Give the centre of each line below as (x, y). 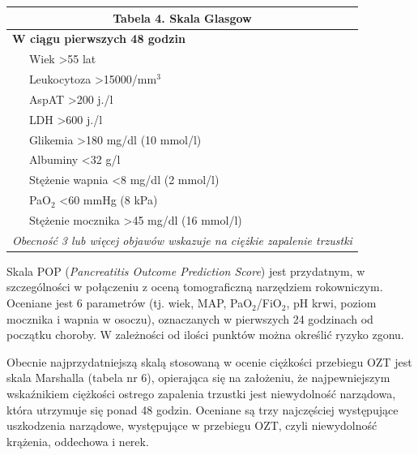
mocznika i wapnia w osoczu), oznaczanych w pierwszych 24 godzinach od (190, 318)
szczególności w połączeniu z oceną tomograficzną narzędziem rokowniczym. (195, 287)
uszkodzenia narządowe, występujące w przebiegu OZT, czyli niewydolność (192, 425)
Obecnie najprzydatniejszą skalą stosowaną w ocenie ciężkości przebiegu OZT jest (209, 361)
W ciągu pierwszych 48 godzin (99, 39)
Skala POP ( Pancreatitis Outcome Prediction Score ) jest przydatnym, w (186, 270)
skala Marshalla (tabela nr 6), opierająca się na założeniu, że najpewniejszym (198, 378)
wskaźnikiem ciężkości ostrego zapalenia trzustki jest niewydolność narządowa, (201, 394)
